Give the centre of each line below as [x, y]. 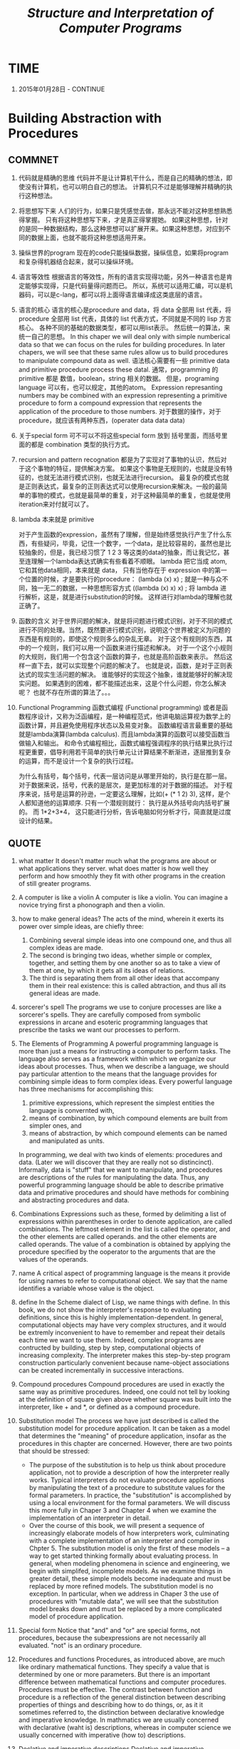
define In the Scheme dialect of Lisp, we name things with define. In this [124, 1302]
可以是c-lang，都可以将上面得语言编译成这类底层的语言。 [122, 295]
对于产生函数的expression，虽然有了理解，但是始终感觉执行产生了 [115, 534]
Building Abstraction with [85, 118]
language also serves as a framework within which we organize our [117, 1059]
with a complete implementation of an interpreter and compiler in [124, 1540]
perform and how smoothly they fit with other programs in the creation [122, 876]
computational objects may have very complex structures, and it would [122, 1325]
